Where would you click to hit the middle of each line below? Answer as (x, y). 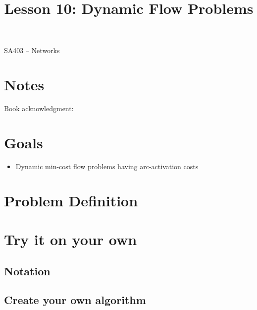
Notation (27, 271)
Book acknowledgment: (39, 108)
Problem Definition (71, 200)
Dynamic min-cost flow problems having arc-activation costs (107, 166)
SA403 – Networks (32, 50)
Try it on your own (71, 239)
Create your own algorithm (75, 300)
